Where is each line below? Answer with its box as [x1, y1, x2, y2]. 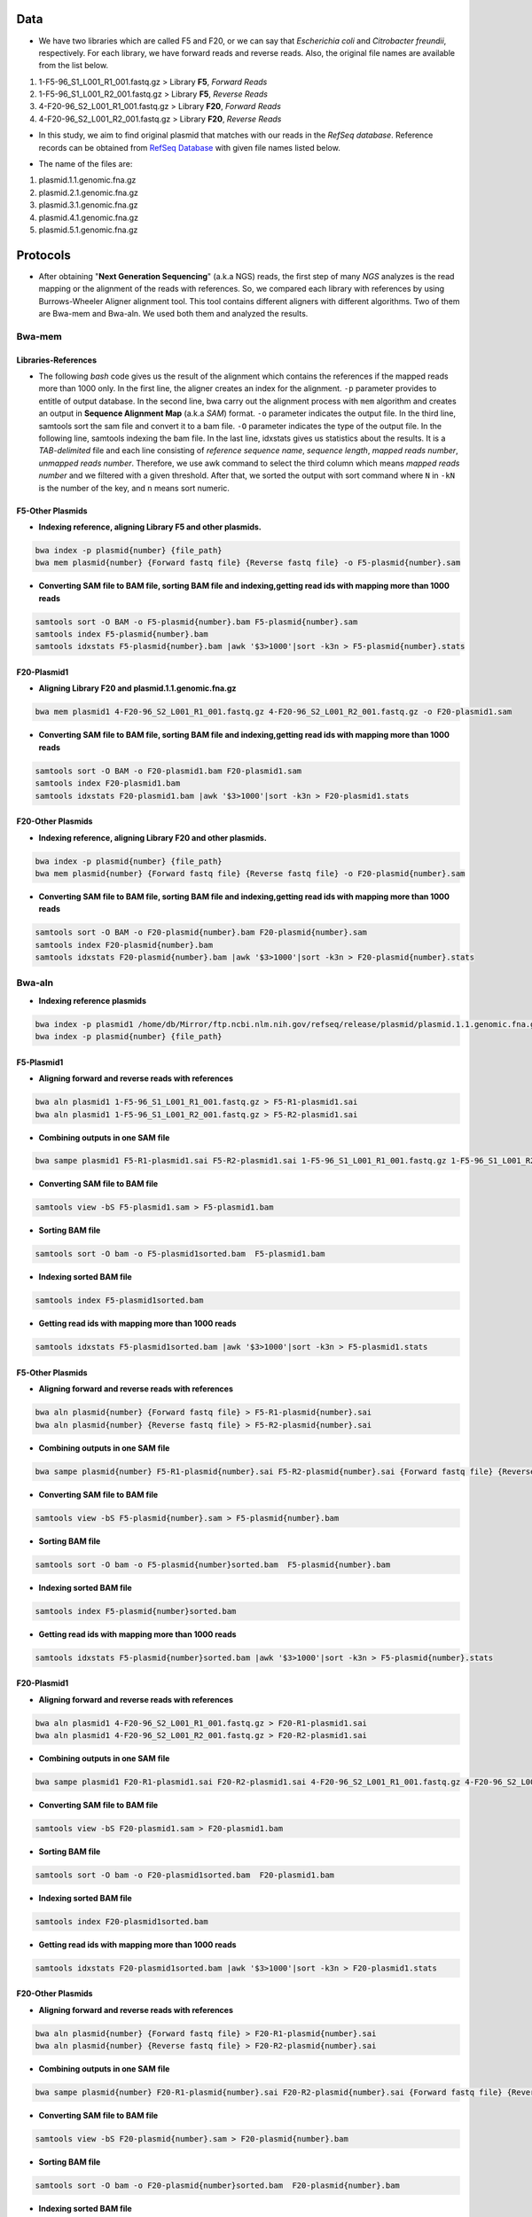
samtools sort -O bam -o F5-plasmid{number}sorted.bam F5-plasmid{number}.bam [35, 1559, 391, 1570]
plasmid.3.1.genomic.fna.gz [38, 200, 138, 210]
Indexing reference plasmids [38, 995, 146, 1006]
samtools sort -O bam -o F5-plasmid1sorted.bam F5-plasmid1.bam [35, 1249, 325, 1259]
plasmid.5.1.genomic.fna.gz [38, 224, 138, 235]
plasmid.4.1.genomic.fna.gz [38, 212, 139, 223]
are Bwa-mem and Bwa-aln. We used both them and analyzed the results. [38, 309, 309, 319]
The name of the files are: [38, 159, 133, 169]
